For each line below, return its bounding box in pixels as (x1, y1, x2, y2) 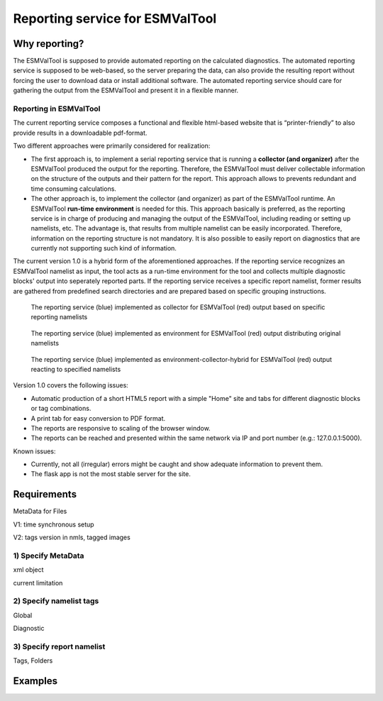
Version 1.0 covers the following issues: (13, 381, 129, 390)
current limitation (13, 578, 63, 587)
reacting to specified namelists (30, 365, 121, 373)
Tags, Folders (13, 656, 53, 665)
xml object (13, 565, 44, 574)
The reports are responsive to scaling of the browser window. (30, 424, 211, 432)
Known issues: (13, 447, 56, 456)
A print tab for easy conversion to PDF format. (30, 414, 166, 422)
